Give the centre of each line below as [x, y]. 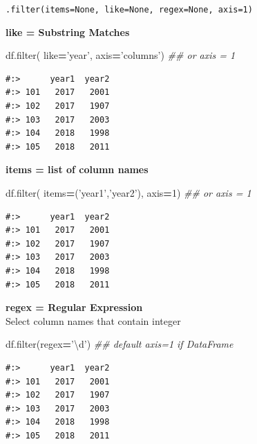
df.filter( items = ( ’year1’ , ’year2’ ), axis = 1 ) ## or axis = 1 [128, 193]
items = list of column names [77, 169]
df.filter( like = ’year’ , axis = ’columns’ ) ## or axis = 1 [121, 55]
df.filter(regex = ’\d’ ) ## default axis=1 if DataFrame [120, 344]
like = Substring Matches [68, 32]
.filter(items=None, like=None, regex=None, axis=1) [129, 10]
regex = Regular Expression [74, 307]
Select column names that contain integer [93, 320]
